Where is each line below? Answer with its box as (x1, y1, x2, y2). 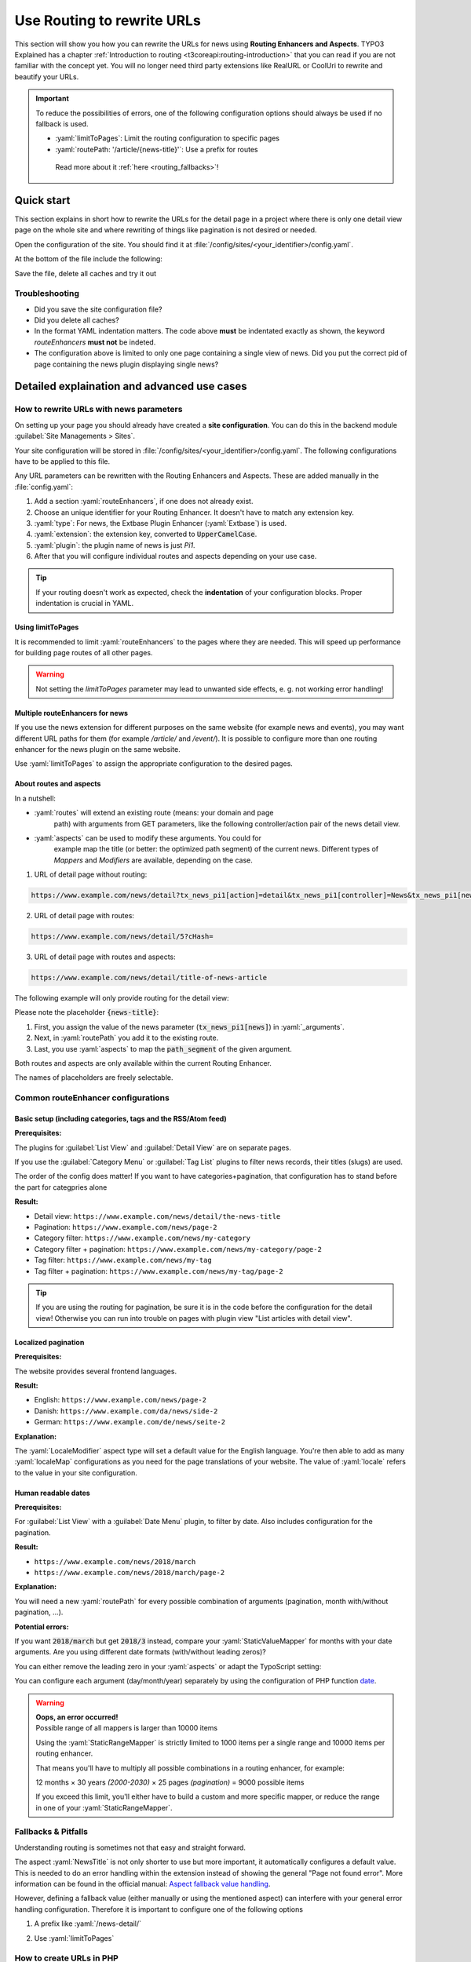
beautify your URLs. (14, 71, 79, 82)
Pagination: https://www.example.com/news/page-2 (34, 1223, 217, 1232)
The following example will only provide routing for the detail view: (14, 994, 229, 1003)
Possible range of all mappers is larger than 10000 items (35, 1723, 218, 1733)
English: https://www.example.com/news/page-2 (34, 1395, 207, 1405)
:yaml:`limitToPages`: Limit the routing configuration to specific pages (55, 133, 280, 143)
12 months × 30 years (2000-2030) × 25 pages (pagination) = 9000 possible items (35, 1778, 305, 1787)
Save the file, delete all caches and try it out (14, 268, 157, 278)
